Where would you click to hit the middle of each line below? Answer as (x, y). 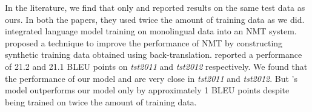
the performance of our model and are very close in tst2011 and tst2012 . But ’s (151, 78)
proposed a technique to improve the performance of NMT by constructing (144, 42)
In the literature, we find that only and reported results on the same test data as (155, 7)
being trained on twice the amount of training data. (101, 101)
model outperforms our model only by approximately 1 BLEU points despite (147, 90)
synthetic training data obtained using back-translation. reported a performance (154, 54)
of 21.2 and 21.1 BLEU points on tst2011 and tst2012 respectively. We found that (156, 66)
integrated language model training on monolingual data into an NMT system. (151, 31)
